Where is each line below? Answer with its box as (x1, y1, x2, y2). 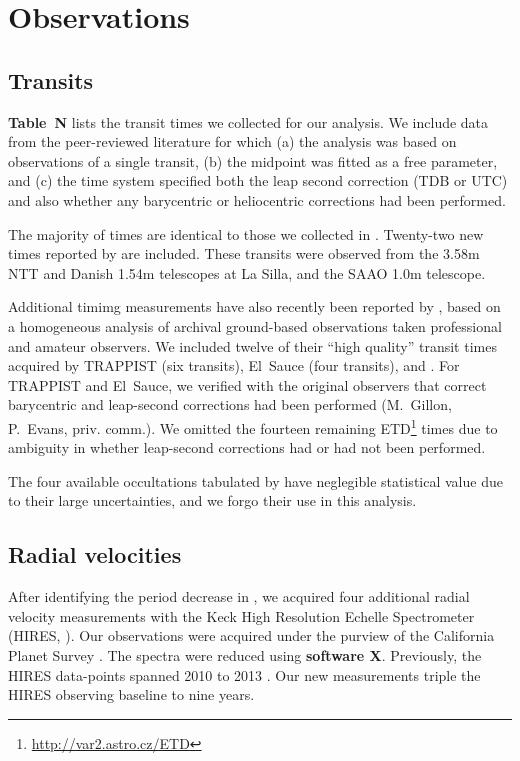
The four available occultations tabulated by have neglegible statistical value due (8, 470, 503, 491)
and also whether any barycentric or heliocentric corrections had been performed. (8, 189, 506, 210)
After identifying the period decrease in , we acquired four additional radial (8, 586, 470, 607)
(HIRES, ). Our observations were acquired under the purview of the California (8, 625, 495, 646)
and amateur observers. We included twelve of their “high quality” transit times (8, 335, 497, 356)
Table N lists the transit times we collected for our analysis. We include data (8, 111, 489, 132)
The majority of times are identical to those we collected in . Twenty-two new (8, 223, 484, 244)
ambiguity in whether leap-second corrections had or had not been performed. (8, 437, 486, 458)
